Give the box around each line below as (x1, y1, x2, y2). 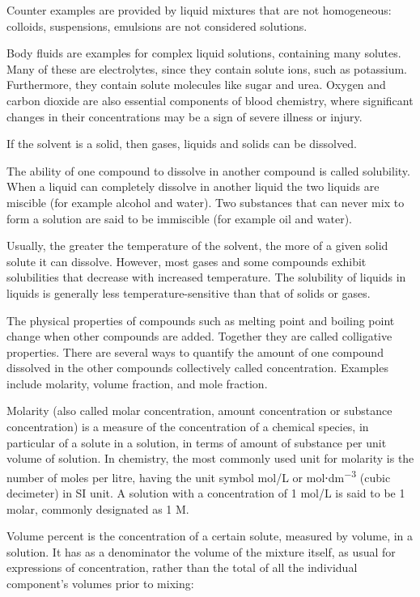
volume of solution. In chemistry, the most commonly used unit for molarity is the (6, 450, 414, 467)
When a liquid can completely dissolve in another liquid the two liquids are (6, 178, 380, 195)
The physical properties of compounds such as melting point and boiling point (6, 311, 395, 328)
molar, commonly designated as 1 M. (6, 500, 189, 517)
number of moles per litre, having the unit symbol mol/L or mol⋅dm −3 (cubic (6, 466, 391, 485)
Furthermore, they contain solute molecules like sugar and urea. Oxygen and (6, 76, 386, 93)
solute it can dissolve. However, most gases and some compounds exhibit (6, 252, 367, 269)
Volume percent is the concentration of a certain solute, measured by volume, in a (6, 527, 414, 544)
